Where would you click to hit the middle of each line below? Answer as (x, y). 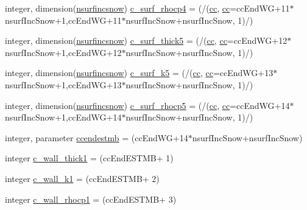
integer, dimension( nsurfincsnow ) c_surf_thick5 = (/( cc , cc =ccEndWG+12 (146, 40)
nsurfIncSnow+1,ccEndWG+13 (63, 84)
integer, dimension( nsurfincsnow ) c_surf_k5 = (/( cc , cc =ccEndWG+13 (139, 73)
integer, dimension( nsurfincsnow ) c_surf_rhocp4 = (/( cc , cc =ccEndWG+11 (147, 8)
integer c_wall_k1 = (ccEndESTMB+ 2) (82, 178)
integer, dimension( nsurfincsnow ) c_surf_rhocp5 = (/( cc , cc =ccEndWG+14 (147, 105)
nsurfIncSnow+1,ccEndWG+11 (63, 20)
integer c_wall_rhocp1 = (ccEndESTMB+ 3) (91, 199)
